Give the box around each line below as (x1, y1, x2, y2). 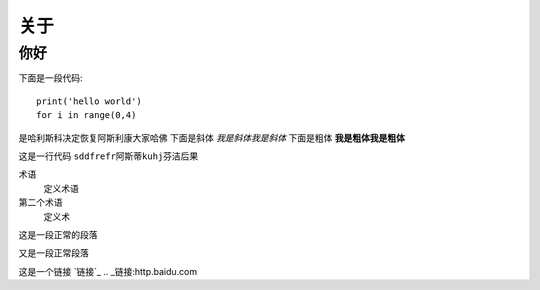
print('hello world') (36, 95, 142, 107)
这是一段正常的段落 (18, 228, 98, 240)
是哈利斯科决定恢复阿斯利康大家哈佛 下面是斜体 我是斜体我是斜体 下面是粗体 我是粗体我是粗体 (18, 131, 405, 144)
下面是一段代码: (18, 72, 84, 84)
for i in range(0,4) (36, 110, 137, 121)
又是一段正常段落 (18, 247, 89, 259)
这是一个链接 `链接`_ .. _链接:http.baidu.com (18, 265, 198, 277)
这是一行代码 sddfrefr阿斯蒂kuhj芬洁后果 (18, 150, 199, 162)
